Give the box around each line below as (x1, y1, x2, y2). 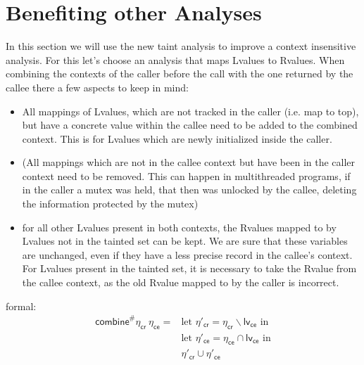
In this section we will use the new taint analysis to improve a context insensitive (6, 39, 356, 53)
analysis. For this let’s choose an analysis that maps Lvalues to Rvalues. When (6, 52, 345, 67)
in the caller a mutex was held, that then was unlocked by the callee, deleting (22, 182, 357, 197)
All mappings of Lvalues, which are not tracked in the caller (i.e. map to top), (22, 103, 359, 118)
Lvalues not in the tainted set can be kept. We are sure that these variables (22, 233, 348, 248)
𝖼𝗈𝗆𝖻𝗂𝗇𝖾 (95, 316, 130, 327)
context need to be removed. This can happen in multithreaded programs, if (22, 168, 351, 183)
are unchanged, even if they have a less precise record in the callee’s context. (22, 247, 353, 262)
